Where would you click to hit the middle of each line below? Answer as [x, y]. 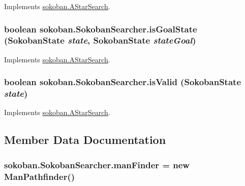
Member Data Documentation [85, 140]
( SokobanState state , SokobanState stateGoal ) [100, 40]
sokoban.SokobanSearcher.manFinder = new [97, 164]
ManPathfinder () [40, 176]
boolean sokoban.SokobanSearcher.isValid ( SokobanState [123, 82]
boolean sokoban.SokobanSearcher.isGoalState [101, 29]
